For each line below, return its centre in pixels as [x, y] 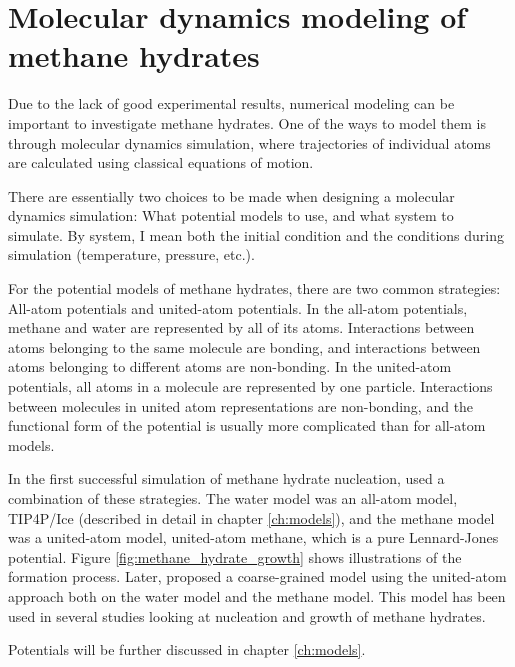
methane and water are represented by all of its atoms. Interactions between [241, 327]
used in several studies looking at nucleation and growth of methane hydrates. [247, 615]
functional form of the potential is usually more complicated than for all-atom [247, 425]
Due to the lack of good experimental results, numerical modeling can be [231, 103]
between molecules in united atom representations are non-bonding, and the [241, 405]
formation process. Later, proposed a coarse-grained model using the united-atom [257, 576]
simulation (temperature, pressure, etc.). [131, 254]
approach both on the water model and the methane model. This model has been [257, 595]
